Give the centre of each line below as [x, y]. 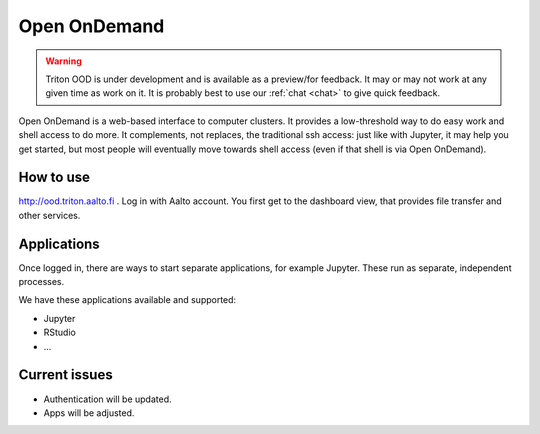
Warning [63, 61]
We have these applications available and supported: [127, 300]
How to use [54, 177]
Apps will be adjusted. [89, 412]
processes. [41, 282]
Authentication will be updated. [107, 399]
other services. [49, 215]
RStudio [60, 332]
